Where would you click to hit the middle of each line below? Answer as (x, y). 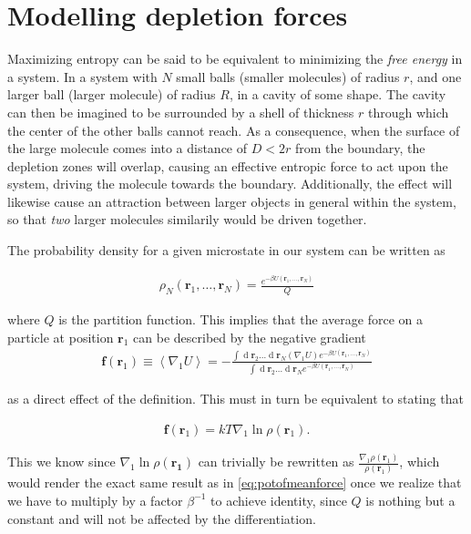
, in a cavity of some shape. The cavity (338, 94)
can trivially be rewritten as (276, 462)
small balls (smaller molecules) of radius (288, 76)
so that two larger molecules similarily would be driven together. (187, 219)
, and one (435, 76)
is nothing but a (410, 500)
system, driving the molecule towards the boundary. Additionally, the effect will (230, 184)
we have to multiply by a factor (95, 500)
